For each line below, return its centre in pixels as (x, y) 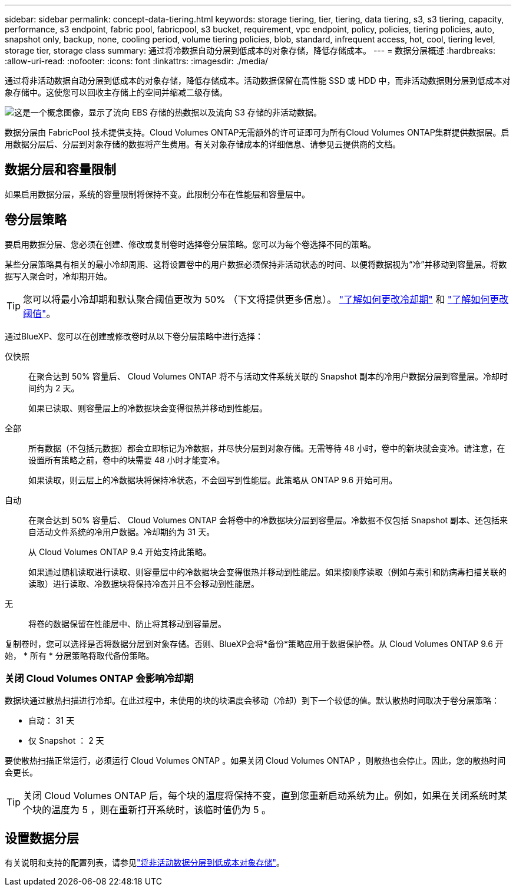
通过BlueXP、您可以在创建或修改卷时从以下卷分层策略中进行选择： (134, 336)
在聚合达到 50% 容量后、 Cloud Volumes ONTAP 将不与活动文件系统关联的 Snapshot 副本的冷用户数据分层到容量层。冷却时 (268, 376)
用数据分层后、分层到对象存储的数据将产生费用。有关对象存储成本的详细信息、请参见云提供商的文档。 (203, 144)
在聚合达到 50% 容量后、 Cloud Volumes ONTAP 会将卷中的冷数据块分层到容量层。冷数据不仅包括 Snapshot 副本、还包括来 (268, 520)
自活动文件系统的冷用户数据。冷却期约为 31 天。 (122, 532)
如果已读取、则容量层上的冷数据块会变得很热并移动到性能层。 (148, 408)
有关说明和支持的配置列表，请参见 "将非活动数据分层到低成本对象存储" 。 (145, 863)
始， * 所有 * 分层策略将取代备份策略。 (80, 655)
